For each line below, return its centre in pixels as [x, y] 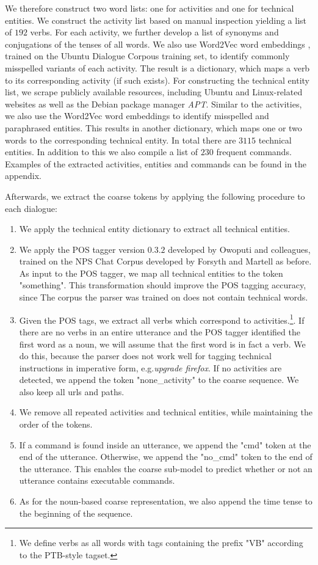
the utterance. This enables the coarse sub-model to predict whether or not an [166, 468]
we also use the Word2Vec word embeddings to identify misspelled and [137, 116]
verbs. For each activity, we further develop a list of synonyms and [154, 32]
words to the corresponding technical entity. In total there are [121, 140]
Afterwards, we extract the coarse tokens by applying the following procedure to [155, 196]
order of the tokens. [56, 424]
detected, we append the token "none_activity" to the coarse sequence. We [159, 380]
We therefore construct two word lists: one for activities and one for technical [150, 8]
